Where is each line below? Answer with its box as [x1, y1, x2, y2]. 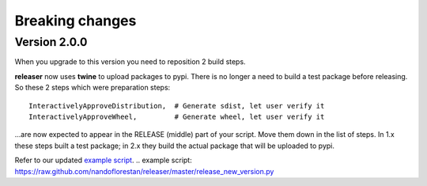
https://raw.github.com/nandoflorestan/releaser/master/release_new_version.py [14, 166, 274, 176]
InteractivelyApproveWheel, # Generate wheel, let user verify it [28, 112, 325, 121]
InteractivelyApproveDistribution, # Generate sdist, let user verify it [28, 101, 325, 110]
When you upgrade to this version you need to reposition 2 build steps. [14, 57, 246, 66]
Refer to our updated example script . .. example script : [14, 155, 193, 165]
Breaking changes [14, 12, 137, 29]
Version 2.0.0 [14, 35, 88, 49]
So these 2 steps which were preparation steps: [14, 83, 171, 93]
